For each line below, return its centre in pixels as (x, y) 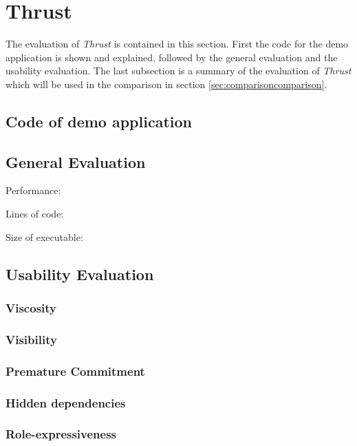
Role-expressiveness (61, 434)
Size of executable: (44, 236)
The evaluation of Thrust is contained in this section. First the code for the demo (177, 44)
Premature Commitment (75, 371)
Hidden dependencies (66, 402)
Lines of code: (35, 214)
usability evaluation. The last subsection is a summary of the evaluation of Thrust (178, 71)
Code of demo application (99, 121)
